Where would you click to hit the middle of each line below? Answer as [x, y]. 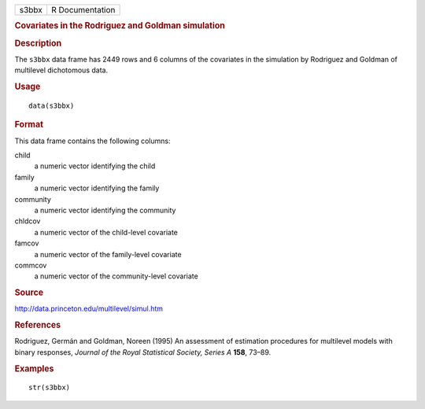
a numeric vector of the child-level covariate [106, 232]
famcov [27, 243]
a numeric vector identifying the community [105, 210]
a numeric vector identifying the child [95, 166]
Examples [34, 368]
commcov [31, 265]
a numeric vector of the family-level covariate [108, 254]
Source [29, 293]
